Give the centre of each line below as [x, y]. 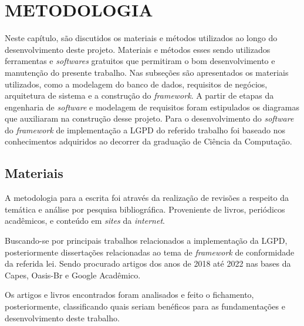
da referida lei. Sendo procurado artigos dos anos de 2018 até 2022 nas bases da [148, 263]
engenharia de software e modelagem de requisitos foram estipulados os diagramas [152, 107]
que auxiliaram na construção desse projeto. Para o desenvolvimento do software [149, 118]
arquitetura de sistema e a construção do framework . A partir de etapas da [139, 95]
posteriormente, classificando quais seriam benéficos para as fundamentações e [145, 306]
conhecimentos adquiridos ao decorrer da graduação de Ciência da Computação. [148, 141]
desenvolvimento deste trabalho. [62, 317]
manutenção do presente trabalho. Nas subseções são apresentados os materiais [147, 72]
